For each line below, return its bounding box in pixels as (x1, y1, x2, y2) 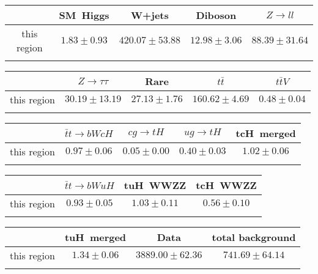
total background (212, 230, 296, 244)
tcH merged (235, 126, 296, 140)
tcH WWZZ (196, 178, 257, 192)
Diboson (196, 8, 237, 22)
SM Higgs (59, 8, 109, 22)
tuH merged (64, 230, 127, 244)
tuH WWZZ (124, 178, 187, 192)
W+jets (130, 8, 169, 22)
